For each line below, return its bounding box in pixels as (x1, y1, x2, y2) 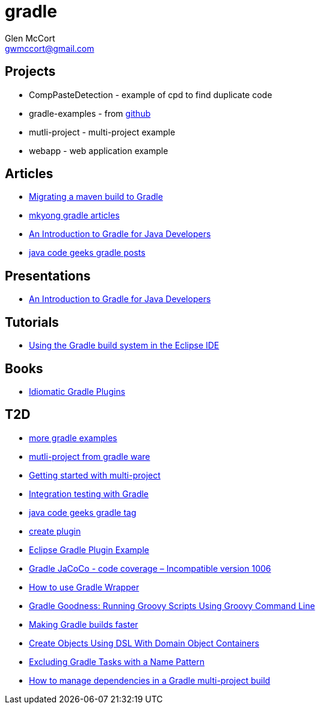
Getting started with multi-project (29, 469, 161, 480)
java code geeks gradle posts (29, 247, 146, 258)
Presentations (5, 268, 91, 283)
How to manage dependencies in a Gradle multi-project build (29, 675, 271, 686)
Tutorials (5, 314, 59, 330)
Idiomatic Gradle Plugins (29, 386, 126, 397)
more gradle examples (29, 432, 117, 443)
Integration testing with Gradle (29, 488, 149, 499)
